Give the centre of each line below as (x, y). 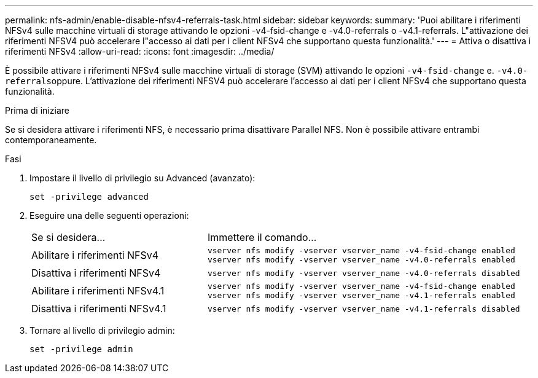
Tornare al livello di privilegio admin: (102, 330)
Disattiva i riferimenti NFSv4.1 (99, 309)
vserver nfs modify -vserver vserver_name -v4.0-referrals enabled (361, 260)
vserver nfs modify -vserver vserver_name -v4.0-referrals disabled (364, 273)
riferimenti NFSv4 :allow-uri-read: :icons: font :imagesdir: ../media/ (140, 51)
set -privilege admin (81, 349)
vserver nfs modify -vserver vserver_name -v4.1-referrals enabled (361, 295)
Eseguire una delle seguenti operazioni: (109, 215)
